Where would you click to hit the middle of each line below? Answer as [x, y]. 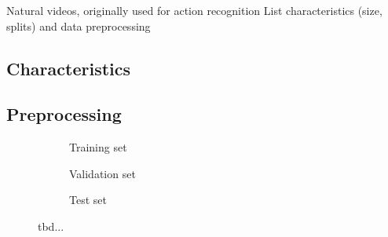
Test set [88, 200]
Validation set [102, 173]
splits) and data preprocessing [79, 26]
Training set [98, 147]
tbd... [51, 226]
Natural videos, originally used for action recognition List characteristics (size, [194, 10]
